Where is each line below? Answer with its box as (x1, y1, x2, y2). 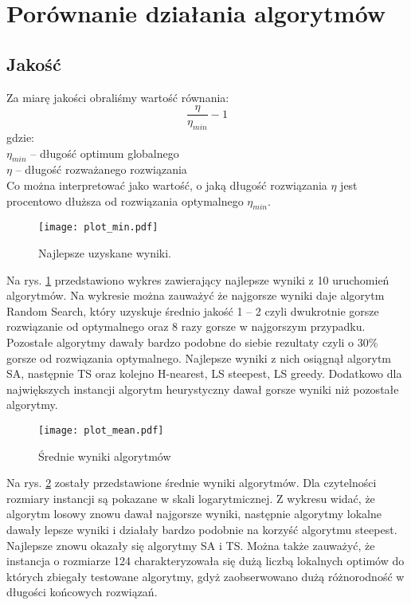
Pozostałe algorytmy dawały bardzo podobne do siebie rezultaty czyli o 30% (6, 334, 378, 351)
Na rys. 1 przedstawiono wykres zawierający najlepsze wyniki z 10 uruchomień (6, 271, 389, 288)
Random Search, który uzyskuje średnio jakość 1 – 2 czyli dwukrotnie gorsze (6, 302, 379, 319)
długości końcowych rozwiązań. (6, 583, 158, 600)
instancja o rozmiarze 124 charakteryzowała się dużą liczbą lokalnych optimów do (6, 552, 405, 569)
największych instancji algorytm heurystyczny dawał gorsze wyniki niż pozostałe (6, 380, 399, 397)
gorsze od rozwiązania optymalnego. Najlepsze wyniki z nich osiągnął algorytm (6, 349, 391, 366)
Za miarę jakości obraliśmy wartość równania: (6, 88, 229, 105)
